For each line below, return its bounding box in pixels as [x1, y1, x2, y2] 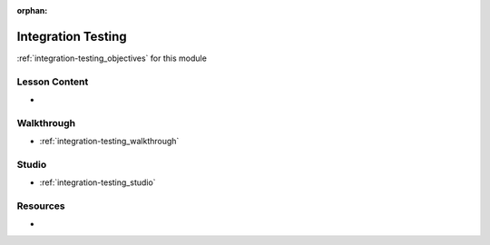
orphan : [16, 5, 48, 15]
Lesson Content [16, 75, 89, 88]
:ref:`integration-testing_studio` [39, 177, 156, 188]
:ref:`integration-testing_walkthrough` [39, 136, 180, 147]
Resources [16, 200, 65, 212]
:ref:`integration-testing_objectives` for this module [16, 53, 208, 64]
